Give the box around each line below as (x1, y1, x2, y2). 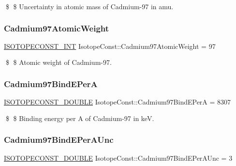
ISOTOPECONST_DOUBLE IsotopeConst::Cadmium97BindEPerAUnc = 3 (4, 152, 233, 163)
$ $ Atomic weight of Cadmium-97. (5, 57, 112, 67)
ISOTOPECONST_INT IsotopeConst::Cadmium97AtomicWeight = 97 (4, 41, 216, 51)
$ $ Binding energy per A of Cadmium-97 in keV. (5, 113, 154, 123)
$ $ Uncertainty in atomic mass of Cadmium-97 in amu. (5, 1, 174, 11)
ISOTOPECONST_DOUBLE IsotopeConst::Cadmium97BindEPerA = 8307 (4, 97, 231, 107)
